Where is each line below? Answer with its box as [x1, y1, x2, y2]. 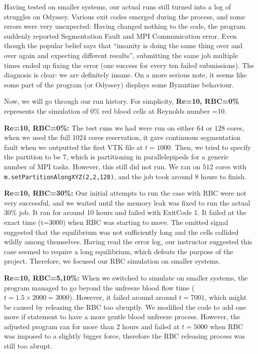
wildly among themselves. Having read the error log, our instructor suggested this [4, 236, 253, 247]
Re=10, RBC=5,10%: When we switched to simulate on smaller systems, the [4, 272, 248, 283]
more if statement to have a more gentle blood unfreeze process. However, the [4, 311, 240, 322]
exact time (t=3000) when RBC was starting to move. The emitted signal [4, 216, 228, 227]
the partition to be [4, 151, 61, 162]
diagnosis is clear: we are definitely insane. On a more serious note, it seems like [4, 70, 247, 80]
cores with [215, 161, 247, 171]
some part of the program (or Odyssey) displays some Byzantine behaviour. [4, 79, 234, 89]
